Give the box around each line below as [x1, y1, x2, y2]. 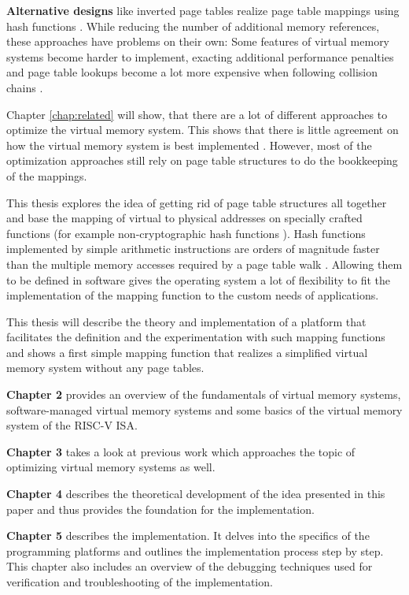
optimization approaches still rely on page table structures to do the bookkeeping [6, 152, 398, 169]
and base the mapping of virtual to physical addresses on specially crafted [6, 210, 363, 226]
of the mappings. [6, 167, 87, 184]
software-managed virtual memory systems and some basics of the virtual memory [6, 401, 403, 418]
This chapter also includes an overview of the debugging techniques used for [6, 558, 373, 575]
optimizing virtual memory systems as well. [6, 459, 216, 475]
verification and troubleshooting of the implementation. [6, 574, 273, 589]
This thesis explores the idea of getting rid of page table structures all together [6, 194, 387, 210]
